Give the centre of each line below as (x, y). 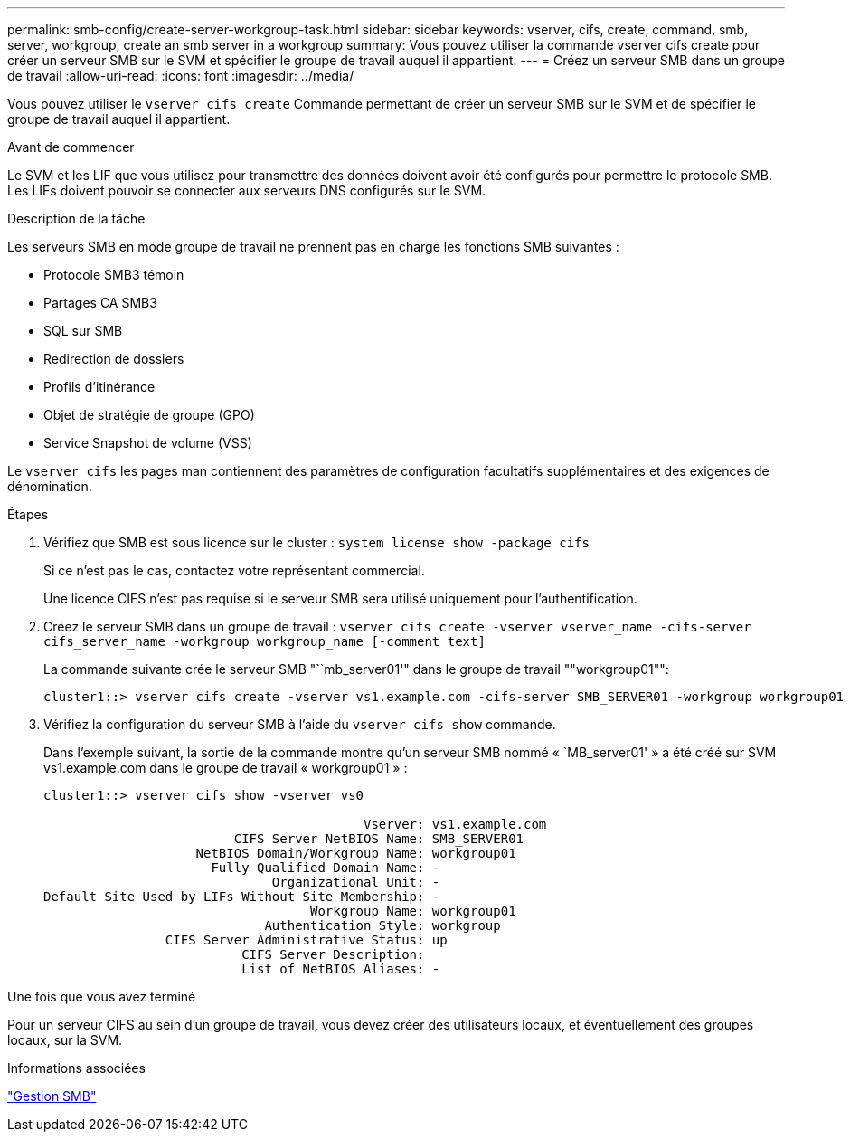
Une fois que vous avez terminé (102, 997)
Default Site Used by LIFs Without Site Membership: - (242, 897)
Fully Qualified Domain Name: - (326, 868)
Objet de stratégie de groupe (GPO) (149, 415)
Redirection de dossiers (114, 359)
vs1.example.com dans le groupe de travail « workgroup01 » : (226, 768)
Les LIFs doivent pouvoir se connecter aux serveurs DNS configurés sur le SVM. (247, 190)
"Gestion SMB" (52, 1096)
